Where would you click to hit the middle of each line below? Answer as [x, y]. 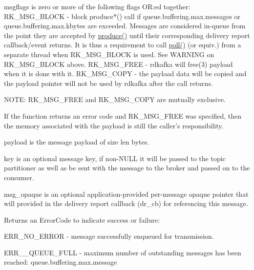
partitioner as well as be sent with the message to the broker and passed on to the [127, 168]
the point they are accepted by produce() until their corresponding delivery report [127, 35]
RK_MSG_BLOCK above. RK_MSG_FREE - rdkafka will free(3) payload [118, 64]
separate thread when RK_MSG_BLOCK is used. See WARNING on [109, 54]
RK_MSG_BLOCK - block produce [59, 16]
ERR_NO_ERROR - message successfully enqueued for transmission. [109, 236]
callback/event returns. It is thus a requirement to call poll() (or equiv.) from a [123, 45]
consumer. [19, 177]
